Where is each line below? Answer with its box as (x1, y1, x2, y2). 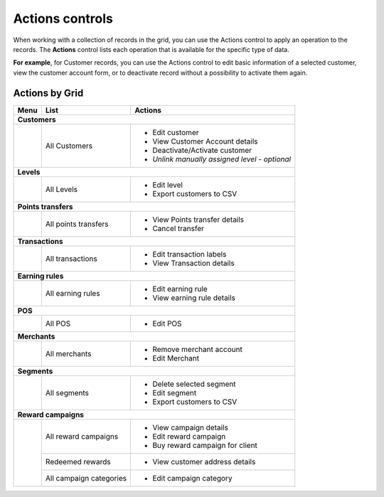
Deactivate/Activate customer (152, 145, 252, 155)
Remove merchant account (152, 344, 243, 354)
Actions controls (13, 11, 113, 26)
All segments (45, 388, 89, 397)
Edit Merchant (152, 353, 199, 363)
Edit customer (152, 127, 199, 137)
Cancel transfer (152, 223, 205, 233)
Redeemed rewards (45, 456, 111, 466)
